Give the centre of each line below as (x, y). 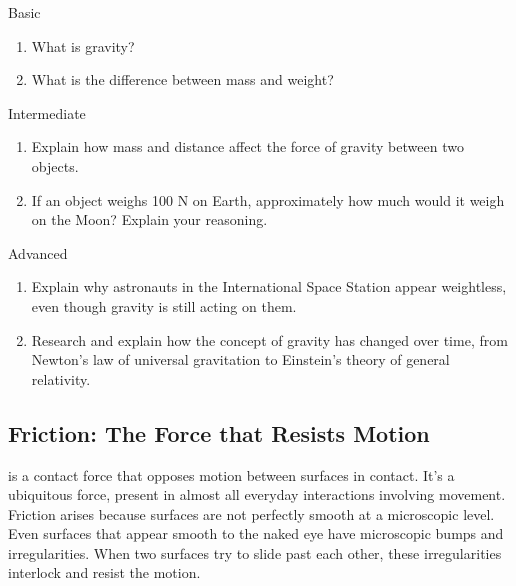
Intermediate (47, 112)
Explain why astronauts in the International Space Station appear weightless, (269, 286)
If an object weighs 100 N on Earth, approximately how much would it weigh (268, 199)
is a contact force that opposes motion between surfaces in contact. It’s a (231, 474)
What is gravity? (83, 45)
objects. (55, 165)
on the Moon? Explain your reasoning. (149, 219)
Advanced (38, 252)
